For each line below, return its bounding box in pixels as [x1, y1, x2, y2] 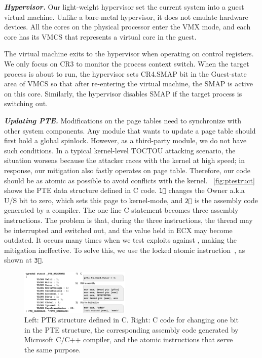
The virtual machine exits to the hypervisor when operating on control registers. [4, 48, 254, 59]
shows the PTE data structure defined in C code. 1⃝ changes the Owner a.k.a [4, 185, 245, 196]
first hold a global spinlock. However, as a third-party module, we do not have [4, 135, 247, 146]
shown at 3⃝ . [4, 254, 44, 265]
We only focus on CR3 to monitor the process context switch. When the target [4, 58, 249, 69]
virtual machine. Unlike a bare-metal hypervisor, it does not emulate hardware [4, 11, 248, 22]
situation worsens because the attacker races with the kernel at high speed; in [4, 155, 245, 166]
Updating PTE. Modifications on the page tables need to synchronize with [4, 115, 241, 125]
